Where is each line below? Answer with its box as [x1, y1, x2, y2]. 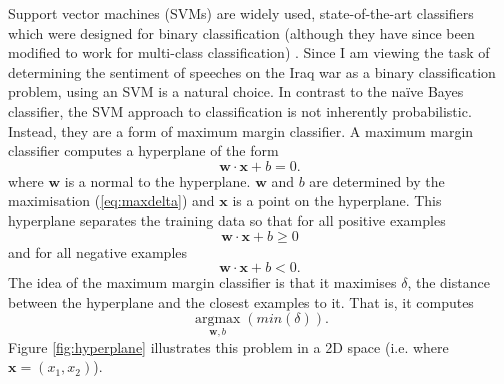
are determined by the [309, 170, 445, 191]
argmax [194, 312, 241, 327]
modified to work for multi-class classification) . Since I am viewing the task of [8, 42, 490, 63]
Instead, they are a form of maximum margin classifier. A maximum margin [8, 120, 474, 141]
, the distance [407, 272, 490, 293]
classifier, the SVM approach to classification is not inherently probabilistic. [8, 100, 472, 121]
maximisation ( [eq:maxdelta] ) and [8, 190, 215, 211]
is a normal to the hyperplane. [64, 170, 251, 191]
